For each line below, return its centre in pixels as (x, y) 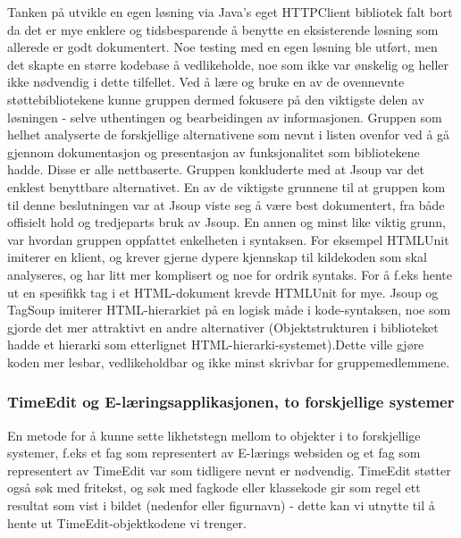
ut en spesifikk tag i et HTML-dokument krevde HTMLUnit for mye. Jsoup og (223, 292)
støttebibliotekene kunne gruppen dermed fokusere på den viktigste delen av (216, 99)
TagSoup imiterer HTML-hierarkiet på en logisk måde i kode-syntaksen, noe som (229, 310)
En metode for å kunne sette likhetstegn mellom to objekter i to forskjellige (214, 435)
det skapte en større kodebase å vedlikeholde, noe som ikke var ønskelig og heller (228, 64)
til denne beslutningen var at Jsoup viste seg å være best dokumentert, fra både (226, 204)
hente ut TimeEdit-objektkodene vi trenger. (127, 522)
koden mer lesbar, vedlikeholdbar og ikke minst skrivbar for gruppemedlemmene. (229, 361)
